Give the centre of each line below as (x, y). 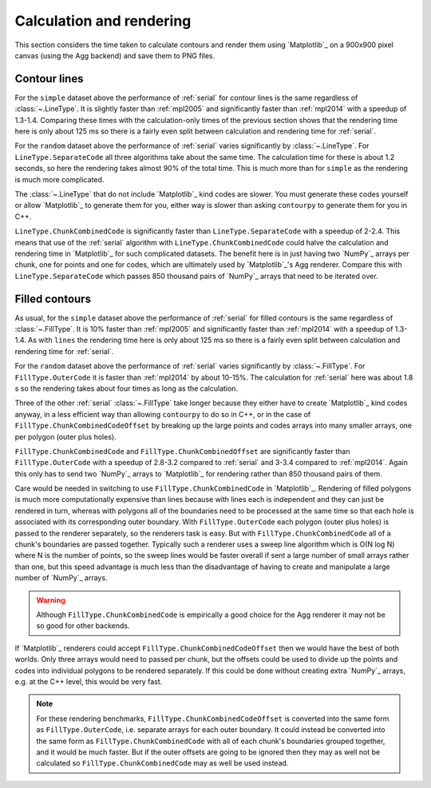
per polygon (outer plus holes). (65, 436)
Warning (51, 600)
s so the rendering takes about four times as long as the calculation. (127, 388)
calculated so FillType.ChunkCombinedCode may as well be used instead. (162, 763)
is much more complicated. (59, 179)
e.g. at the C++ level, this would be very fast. (89, 681)
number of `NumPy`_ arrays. (61, 578)
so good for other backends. (83, 626)
